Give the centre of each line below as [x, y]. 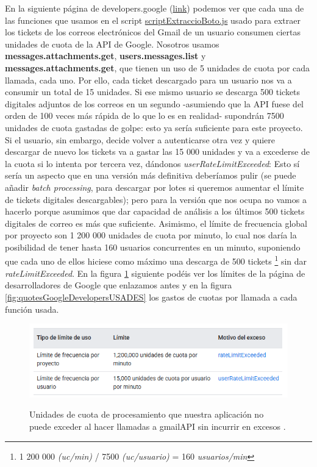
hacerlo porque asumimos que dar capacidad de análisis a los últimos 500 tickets [155, 211]
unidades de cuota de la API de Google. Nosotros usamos [112, 44]
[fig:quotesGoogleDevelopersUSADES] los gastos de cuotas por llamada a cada [151, 297]
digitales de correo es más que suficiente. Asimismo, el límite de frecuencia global [156, 223]
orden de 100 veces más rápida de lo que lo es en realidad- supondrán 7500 [144, 116]
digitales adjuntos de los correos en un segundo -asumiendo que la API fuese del [155, 103]
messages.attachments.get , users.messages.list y [105, 56]
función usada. [32, 309]
